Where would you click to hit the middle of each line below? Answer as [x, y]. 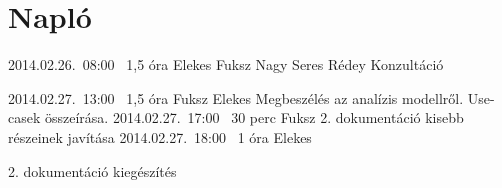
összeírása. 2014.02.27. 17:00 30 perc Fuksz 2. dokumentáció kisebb [254, 117]
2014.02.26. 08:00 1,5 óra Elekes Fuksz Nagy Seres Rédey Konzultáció [226, 64]
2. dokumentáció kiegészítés [92, 170]
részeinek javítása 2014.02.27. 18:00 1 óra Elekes [160, 136]
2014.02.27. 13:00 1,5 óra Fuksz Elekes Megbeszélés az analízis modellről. [236, 97]
